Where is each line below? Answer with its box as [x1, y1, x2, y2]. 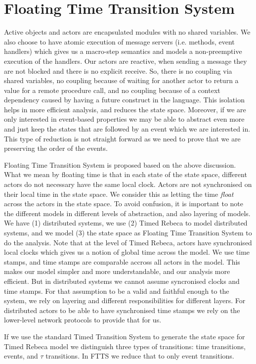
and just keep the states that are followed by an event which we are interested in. [4, 124, 251, 134]
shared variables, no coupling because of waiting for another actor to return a [4, 75, 239, 86]
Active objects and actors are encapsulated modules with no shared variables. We [4, 27, 251, 37]
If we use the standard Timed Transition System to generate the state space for [4, 331, 245, 341]
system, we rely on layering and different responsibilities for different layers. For [4, 295, 246, 306]
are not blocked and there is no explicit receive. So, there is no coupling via [4, 65, 232, 76]
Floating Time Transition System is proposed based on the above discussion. [4, 159, 236, 170]
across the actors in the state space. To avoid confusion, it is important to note [4, 198, 244, 209]
